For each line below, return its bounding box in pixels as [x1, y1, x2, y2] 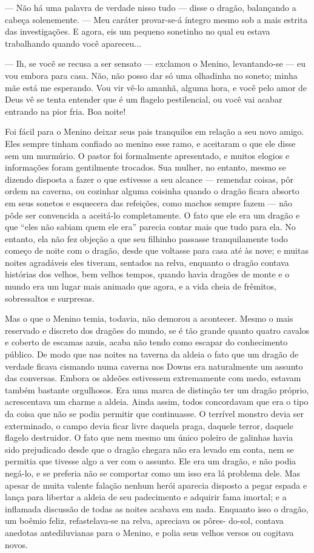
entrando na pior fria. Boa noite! [5, 104, 126, 117]
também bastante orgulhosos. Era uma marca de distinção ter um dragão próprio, [5, 383, 309, 396]
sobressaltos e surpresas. [5, 291, 95, 304]
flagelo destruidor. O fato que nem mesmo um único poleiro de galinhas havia [5, 431, 293, 444]
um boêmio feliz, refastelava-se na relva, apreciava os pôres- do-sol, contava [5, 514, 284, 527]
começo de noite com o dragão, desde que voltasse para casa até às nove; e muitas [5, 244, 309, 257]
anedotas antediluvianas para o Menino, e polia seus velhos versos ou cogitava [5, 526, 294, 538]
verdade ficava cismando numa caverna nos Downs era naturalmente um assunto [5, 359, 303, 372]
